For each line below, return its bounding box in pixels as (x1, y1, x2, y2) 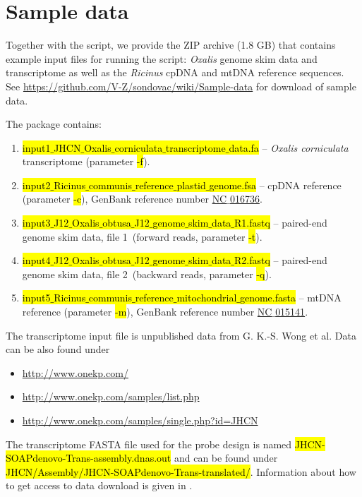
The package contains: (6, 116, 102, 131)
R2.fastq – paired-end (234, 253, 327, 268)
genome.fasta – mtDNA (239, 290, 342, 305)
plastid (176, 177, 206, 192)
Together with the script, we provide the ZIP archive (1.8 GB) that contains (6, 37, 336, 52)
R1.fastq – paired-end (234, 215, 327, 230)
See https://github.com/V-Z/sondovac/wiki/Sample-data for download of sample (6, 78, 356, 93)
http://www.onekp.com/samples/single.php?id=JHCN (22, 413, 258, 427)
